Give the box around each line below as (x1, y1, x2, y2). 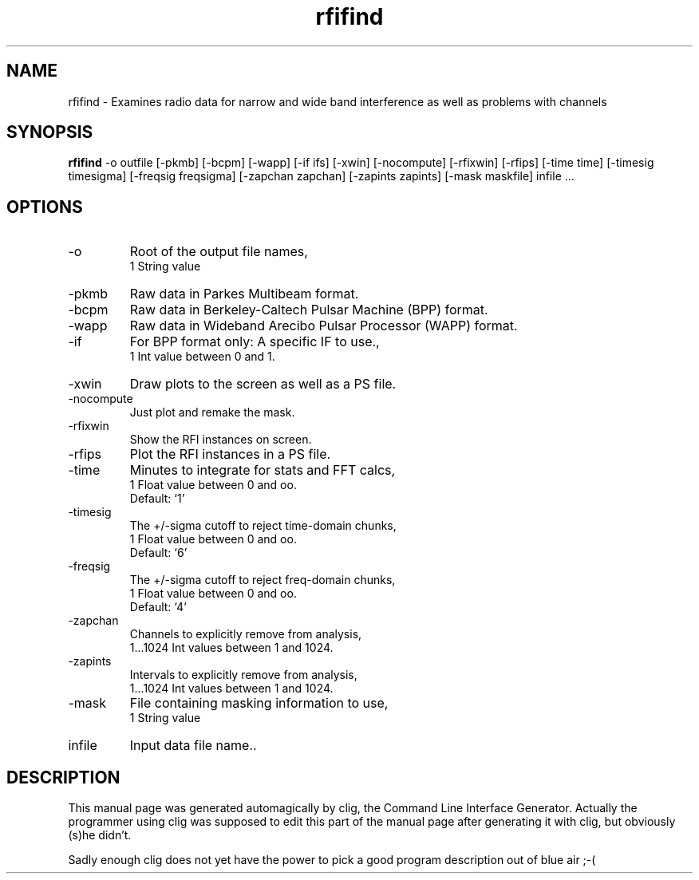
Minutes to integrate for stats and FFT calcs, (129, 462, 396, 479)
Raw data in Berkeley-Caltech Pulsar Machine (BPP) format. (129, 302, 488, 318)
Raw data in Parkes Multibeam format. (129, 286, 359, 302)
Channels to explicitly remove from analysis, (129, 627, 362, 641)
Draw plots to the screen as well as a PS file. (129, 376, 397, 393)
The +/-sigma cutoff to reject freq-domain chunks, (129, 573, 396, 587)
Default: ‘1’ (129, 491, 185, 506)
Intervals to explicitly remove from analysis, (129, 668, 357, 682)
